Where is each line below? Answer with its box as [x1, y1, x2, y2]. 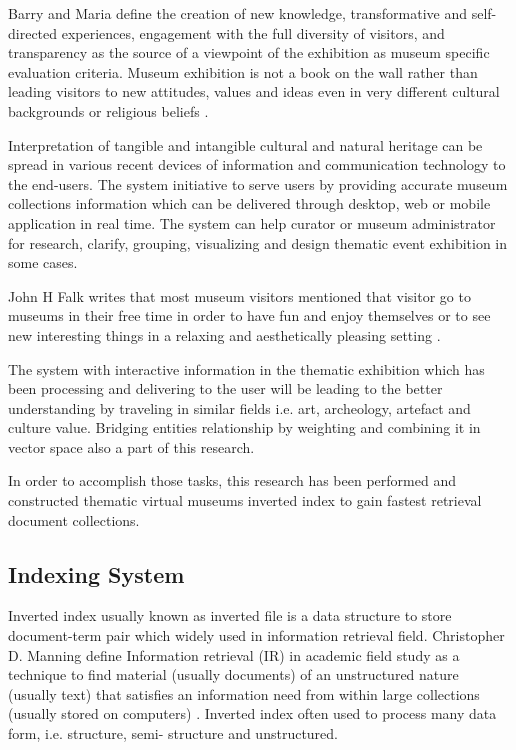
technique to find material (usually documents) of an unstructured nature [8, 664, 459, 685]
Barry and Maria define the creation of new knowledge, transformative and [8, 3, 468, 23]
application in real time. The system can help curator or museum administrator [8, 212, 496, 233]
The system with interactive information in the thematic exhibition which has [8, 358, 485, 379]
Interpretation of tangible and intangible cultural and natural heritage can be [8, 134, 483, 155]
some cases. [8, 252, 78, 273]
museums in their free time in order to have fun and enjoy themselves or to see [8, 305, 491, 326]
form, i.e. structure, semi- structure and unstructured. [8, 723, 338, 744]
